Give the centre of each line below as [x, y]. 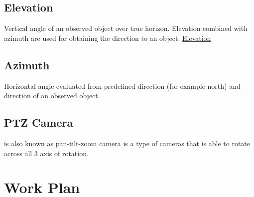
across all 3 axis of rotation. [46, 153]
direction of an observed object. [52, 96]
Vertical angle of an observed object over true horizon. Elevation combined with [126, 28]
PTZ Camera [39, 122]
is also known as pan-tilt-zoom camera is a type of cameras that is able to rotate [127, 143]
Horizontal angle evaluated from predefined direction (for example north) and [122, 86]
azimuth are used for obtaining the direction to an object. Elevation [108, 38]
